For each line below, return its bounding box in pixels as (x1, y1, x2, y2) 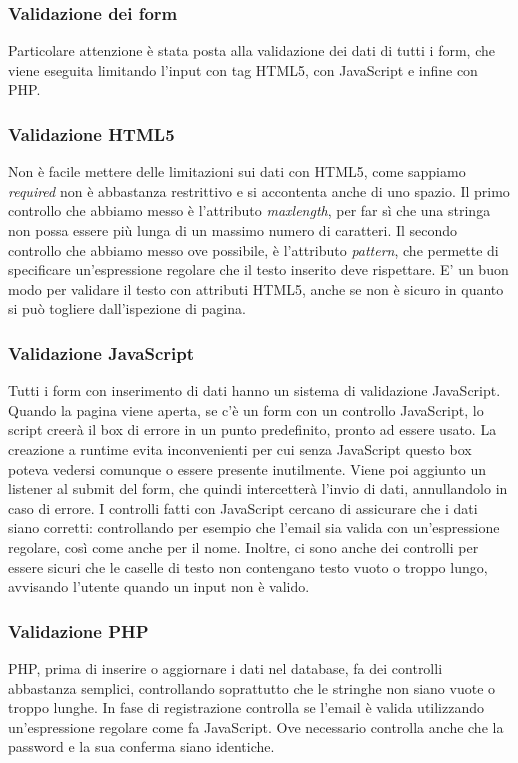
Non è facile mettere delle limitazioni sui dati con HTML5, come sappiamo (8, 161, 466, 182)
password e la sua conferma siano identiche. (8, 736, 275, 757)
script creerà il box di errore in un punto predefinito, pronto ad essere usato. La (8, 419, 497, 440)
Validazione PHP (8, 618, 149, 643)
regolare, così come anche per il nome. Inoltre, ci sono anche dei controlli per (8, 536, 479, 557)
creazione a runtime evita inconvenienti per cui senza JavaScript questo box (8, 438, 472, 459)
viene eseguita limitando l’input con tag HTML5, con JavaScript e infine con (8, 59, 478, 80)
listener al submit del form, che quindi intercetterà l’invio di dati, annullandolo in (8, 478, 508, 499)
